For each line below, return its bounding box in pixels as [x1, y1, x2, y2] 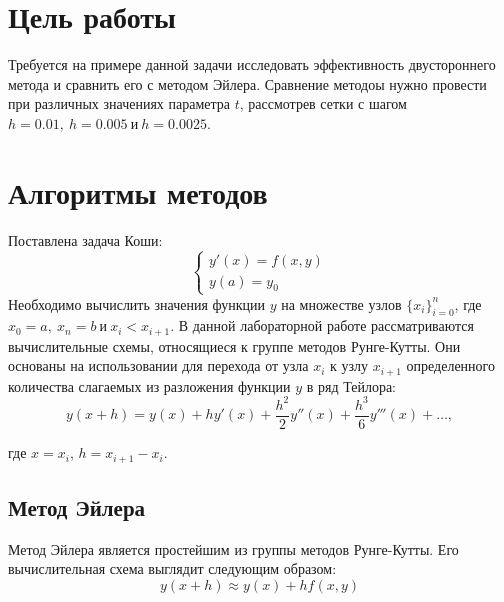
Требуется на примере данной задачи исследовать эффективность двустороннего [8, 54, 496, 75]
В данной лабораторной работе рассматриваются [178, 315, 474, 336]
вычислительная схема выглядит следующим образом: [8, 558, 337, 579]
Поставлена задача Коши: [8, 229, 163, 250]
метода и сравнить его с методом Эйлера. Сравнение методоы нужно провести [8, 73, 487, 94]
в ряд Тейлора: [306, 375, 397, 396]
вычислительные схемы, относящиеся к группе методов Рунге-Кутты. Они [8, 335, 461, 356]
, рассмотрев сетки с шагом [239, 93, 407, 114]
